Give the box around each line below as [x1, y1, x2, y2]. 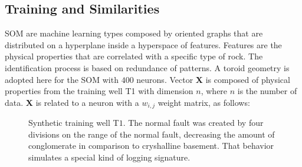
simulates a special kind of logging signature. [28, 151, 191, 163]
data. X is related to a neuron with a [5, 96, 139, 108]
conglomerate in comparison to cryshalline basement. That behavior [28, 139, 274, 152]
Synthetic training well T [28, 116, 119, 129]
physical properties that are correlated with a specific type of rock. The [5, 50, 263, 62]
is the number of [237, 85, 297, 97]
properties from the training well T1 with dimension [5, 85, 193, 97]
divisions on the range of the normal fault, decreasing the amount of [28, 128, 275, 140]
